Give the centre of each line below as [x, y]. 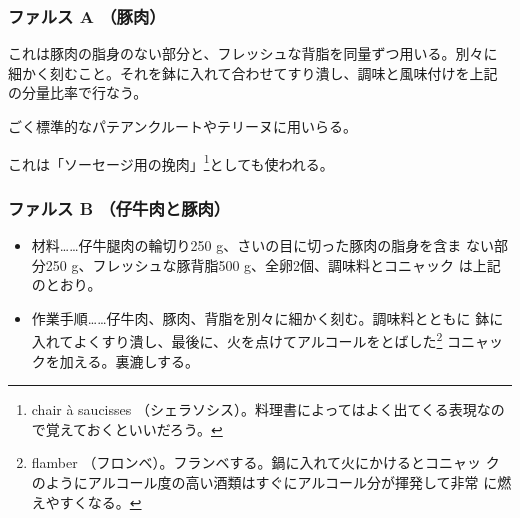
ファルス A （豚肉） [87, 15]
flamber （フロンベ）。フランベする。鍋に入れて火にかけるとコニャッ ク [265, 462]
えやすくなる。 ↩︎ [86, 501]
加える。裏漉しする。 [129, 360]
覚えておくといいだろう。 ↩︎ [134, 428]
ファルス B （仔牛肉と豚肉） [119, 207]
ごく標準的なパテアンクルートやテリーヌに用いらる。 [183, 126]
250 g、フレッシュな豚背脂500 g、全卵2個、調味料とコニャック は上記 [273, 264]
